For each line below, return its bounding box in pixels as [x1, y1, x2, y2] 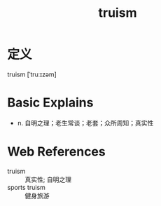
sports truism [7, 183, 45, 191]
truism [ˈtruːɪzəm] [7, 70, 57, 78]
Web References [7, 144, 106, 160]
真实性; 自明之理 [24, 175, 72, 184]
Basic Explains [7, 95, 94, 111]
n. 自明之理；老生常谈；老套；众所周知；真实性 [17, 118, 154, 127]
